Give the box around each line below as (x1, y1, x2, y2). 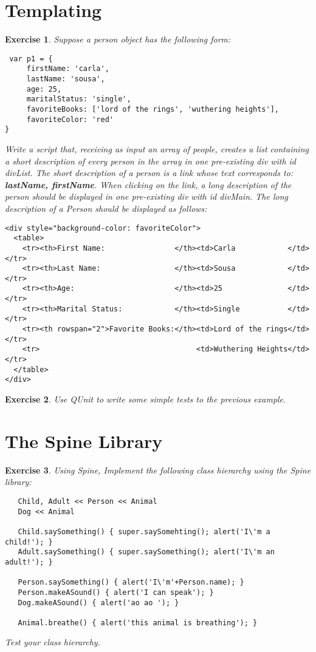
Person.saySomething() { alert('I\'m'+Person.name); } (18, 578, 244, 587)
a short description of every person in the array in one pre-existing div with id (5, 154, 297, 167)
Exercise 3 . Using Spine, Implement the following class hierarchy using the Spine (5, 463, 311, 476)
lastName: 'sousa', (26, 75, 105, 84)
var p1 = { (9, 54, 53, 63)
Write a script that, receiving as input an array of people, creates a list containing (5, 142, 309, 155)
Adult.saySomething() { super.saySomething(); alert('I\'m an (18, 548, 275, 557)
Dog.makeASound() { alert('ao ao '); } (18, 598, 179, 607)
